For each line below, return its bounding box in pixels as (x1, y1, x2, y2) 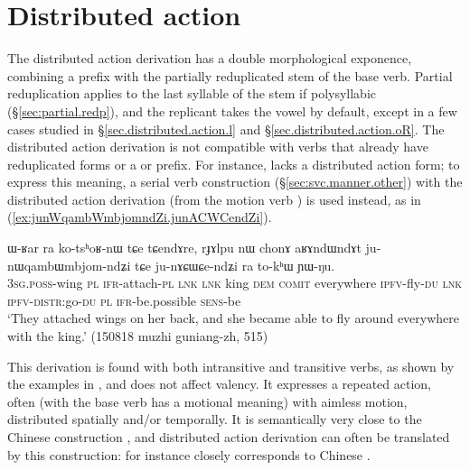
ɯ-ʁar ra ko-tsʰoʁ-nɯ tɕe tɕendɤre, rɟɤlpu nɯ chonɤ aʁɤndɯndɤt (7, 238, 362, 257)
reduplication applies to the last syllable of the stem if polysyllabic (7, 84, 377, 103)
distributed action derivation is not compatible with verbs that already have (7, 137, 428, 156)
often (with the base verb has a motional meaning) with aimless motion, (7, 392, 408, 410)
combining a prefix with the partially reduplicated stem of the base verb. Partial (7, 66, 453, 85)
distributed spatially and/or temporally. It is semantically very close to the (7, 410, 422, 429)
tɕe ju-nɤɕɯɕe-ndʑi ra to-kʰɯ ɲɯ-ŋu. (135, 255, 335, 274)
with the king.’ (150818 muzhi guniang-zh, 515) (7, 327, 268, 346)
